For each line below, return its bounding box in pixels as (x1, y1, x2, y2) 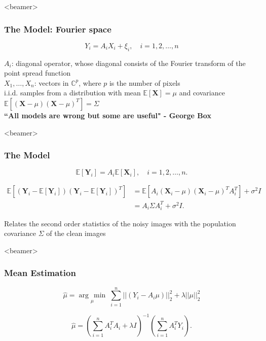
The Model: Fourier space (4, 22, 111, 35)
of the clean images (46, 228, 106, 238)
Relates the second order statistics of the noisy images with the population (4, 218, 236, 228)
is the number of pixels (109, 77, 180, 88)
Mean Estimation (4, 266, 76, 279)
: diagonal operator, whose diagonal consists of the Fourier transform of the (11, 57, 246, 68)
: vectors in (34, 77, 69, 88)
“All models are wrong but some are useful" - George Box (4, 110, 211, 120)
